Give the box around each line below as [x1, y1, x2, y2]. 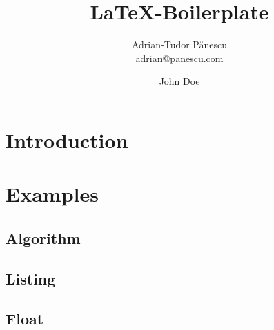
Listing [6, 267, 56, 289]
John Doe [159, 74, 200, 88]
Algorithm [6, 227, 81, 248]
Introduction [6, 125, 128, 154]
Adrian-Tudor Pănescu [131, 37, 228, 52]
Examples [6, 180, 99, 208]
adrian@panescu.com [135, 50, 224, 65]
